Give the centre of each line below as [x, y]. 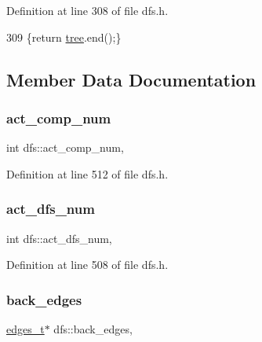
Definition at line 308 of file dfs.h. [87, 10]
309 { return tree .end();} [64, 37]
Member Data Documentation [131, 79]
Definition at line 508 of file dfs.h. [87, 265]
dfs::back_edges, [93, 329]
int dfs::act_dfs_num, [59, 238]
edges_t [25, 329]
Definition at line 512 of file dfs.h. [87, 173]
